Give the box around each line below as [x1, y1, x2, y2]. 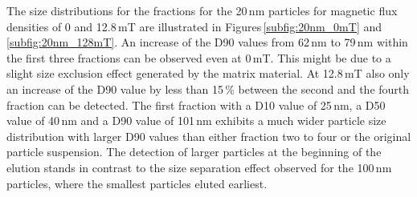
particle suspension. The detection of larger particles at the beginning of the [6, 143, 382, 160]
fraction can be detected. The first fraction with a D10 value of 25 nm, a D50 [6, 96, 386, 113]
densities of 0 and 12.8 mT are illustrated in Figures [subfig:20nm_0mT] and [6, 18, 382, 34]
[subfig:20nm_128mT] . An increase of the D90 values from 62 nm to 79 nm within [6, 34, 408, 50]
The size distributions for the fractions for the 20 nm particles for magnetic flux [6, 2, 398, 18]
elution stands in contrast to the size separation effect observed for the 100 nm [6, 159, 392, 175]
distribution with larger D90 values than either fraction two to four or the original [6, 127, 411, 144]
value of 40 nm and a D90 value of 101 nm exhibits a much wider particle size [6, 112, 386, 129]
